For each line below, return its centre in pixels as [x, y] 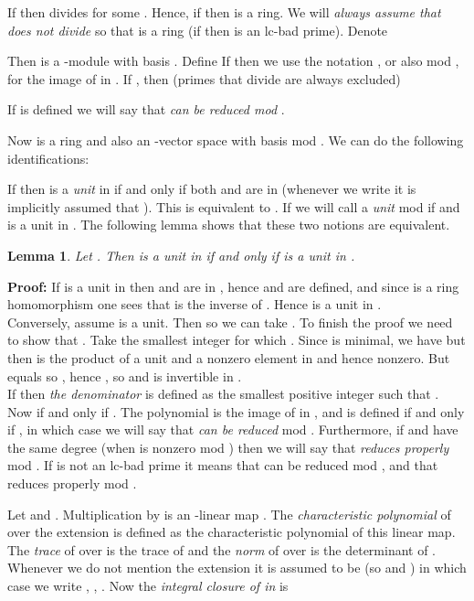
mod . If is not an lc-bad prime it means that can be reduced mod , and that [223, 465]
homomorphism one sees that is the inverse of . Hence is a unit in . [195, 304]
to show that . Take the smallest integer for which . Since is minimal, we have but [237, 340]
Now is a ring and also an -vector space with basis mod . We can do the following [236, 140]
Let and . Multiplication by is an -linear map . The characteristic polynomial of [229, 514]
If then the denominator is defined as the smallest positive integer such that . [223, 394]
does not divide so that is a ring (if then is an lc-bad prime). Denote [198, 30]
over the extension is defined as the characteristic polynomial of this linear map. [232, 532]
